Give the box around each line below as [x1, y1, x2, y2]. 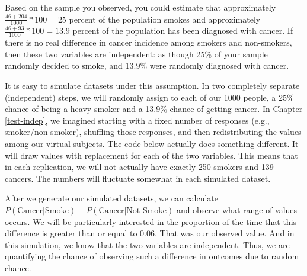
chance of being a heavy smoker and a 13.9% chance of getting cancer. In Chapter [5, 102, 303, 115]
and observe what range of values [176, 203, 298, 216]
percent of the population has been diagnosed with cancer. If [72, 24, 293, 37]
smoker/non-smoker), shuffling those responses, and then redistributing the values [5, 126, 302, 138]
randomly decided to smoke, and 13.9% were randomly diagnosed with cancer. [5, 59, 289, 72]
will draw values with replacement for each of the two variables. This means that [5, 149, 298, 161]
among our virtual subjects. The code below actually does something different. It [5, 137, 299, 149]
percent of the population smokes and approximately [69, 12, 261, 25]
